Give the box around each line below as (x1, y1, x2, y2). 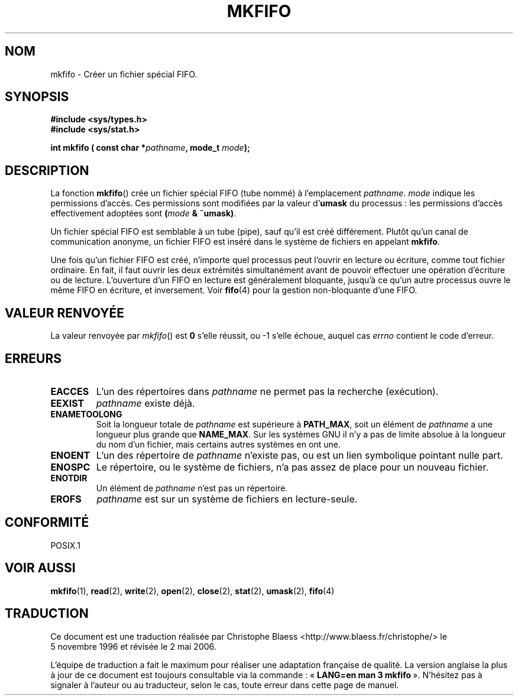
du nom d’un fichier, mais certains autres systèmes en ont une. (96, 439, 341, 449)
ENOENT (50, 449, 90, 461)
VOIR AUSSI (5, 560, 76, 576)
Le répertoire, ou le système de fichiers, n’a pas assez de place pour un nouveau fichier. (96, 461, 489, 473)
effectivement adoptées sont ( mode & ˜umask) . (50, 208, 237, 219)
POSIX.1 (50, 540, 80, 550)
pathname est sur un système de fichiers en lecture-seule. (96, 492, 358, 505)
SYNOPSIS (5, 89, 69, 105)
